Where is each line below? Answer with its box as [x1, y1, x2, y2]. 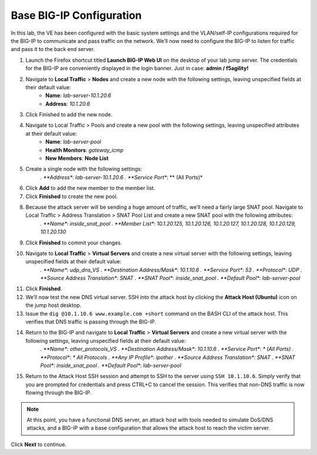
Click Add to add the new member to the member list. [25, 185, 156, 192]
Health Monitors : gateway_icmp [45, 146, 124, 153]
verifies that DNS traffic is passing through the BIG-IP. [25, 318, 156, 326]
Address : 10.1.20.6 [45, 100, 90, 107]
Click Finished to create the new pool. [25, 193, 118, 200]
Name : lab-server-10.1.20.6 [45, 92, 112, 99]
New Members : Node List [45, 155, 109, 162]
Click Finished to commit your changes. [25, 239, 123, 246]
